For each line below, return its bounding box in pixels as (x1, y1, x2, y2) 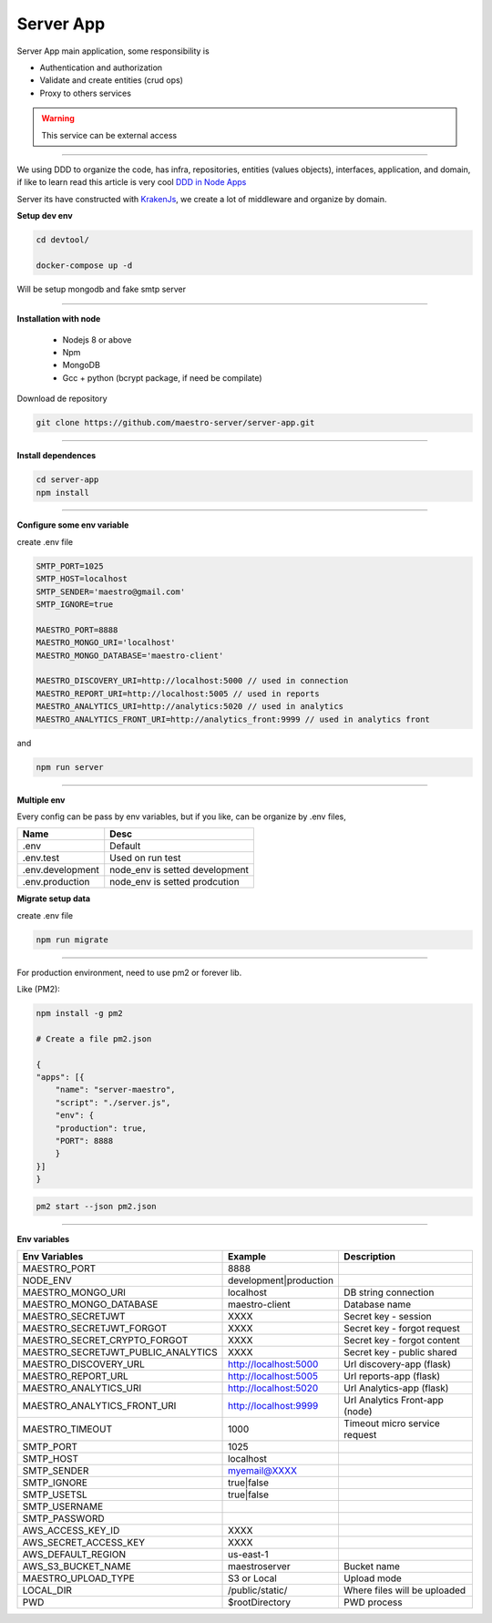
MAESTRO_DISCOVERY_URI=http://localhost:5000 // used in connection (36, 675, 349, 686)
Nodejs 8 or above (62, 334, 132, 345)
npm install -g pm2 (36, 1008, 123, 1019)
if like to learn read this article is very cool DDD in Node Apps (16, 177, 247, 188)
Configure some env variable (16, 519, 129, 530)
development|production (228, 1274, 334, 1287)
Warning (41, 113, 75, 124)
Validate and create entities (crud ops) (39, 75, 184, 86)
